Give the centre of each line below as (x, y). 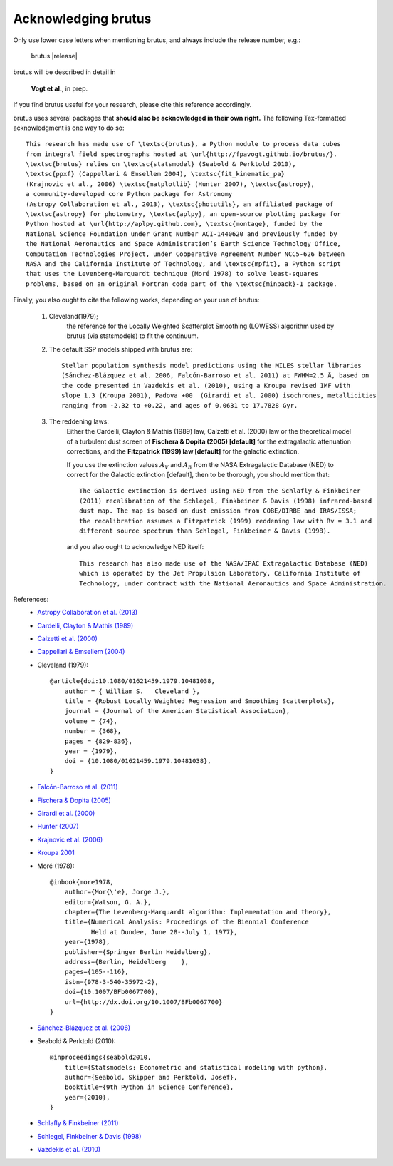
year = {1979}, (91, 751)
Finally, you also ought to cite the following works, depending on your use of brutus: (136, 300)
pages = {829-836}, (99, 741)
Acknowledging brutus (82, 19)
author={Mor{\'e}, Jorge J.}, (117, 892)
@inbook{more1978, (82, 882)
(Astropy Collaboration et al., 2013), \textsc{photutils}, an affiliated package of (180, 204)
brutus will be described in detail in (64, 72)
